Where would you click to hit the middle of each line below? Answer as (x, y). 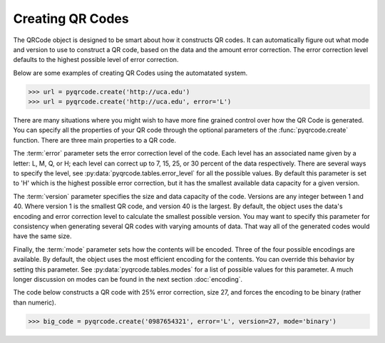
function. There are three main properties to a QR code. (94, 140)
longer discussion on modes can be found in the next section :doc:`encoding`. (128, 279)
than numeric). (35, 302)
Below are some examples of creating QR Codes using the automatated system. (130, 73)
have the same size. (42, 236)
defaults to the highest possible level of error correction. (96, 60)
